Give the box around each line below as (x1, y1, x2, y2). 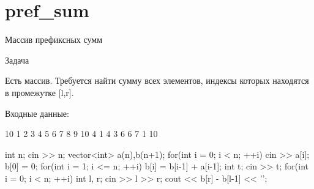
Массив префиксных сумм (5, 33, 103, 46)
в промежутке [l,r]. (5, 86, 74, 98)
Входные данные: (5, 106, 69, 119)
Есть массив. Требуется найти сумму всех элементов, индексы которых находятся (5, 74, 309, 87)
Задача (5, 53, 29, 66)
